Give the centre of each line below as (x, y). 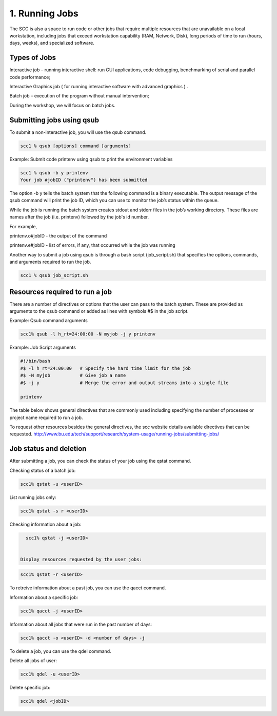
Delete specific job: (30, 688)
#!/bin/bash (35, 361)
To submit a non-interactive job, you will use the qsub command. (78, 132)
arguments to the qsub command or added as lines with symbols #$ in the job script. (99, 311)
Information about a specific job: (44, 597)
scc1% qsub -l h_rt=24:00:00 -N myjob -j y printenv (88, 334)
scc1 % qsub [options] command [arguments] (76, 146)
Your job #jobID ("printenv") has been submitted (84, 180)
